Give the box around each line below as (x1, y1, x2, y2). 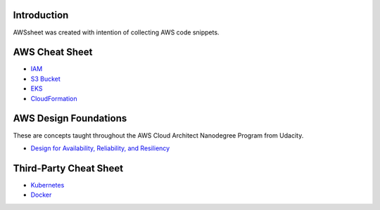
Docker (30, 190, 52, 199)
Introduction (13, 9, 69, 21)
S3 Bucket (30, 74, 61, 83)
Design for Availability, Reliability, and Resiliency (30, 144, 170, 152)
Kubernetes (30, 181, 65, 189)
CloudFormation (30, 94, 77, 103)
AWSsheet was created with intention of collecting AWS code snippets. (13, 28, 220, 37)
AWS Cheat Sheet (13, 46, 93, 58)
